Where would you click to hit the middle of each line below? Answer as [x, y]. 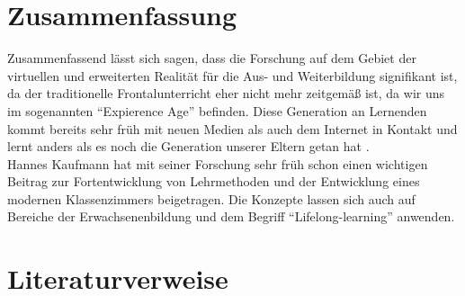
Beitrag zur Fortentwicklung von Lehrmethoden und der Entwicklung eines [214, 181]
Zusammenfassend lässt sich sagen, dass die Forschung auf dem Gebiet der [212, 58]
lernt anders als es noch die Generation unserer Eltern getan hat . [188, 146]
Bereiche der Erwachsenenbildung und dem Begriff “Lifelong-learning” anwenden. [231, 216]
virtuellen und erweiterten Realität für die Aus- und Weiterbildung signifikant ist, [232, 75]
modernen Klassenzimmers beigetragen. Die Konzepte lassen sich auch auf [211, 198]
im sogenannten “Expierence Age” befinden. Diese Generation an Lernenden [217, 110]
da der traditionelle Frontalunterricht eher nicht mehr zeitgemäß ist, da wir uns [226, 93]
